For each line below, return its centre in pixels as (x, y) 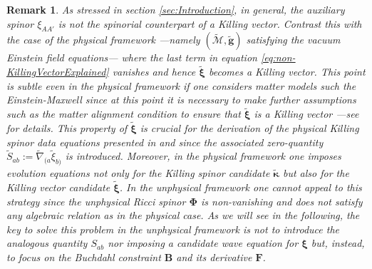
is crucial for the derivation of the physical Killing (249, 128)
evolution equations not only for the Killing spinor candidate (138, 173)
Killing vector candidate (58, 187)
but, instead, (338, 243)
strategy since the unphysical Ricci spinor (96, 201)
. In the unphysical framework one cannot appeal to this (241, 187)
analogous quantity (47, 243)
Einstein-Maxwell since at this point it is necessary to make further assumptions (181, 100)
